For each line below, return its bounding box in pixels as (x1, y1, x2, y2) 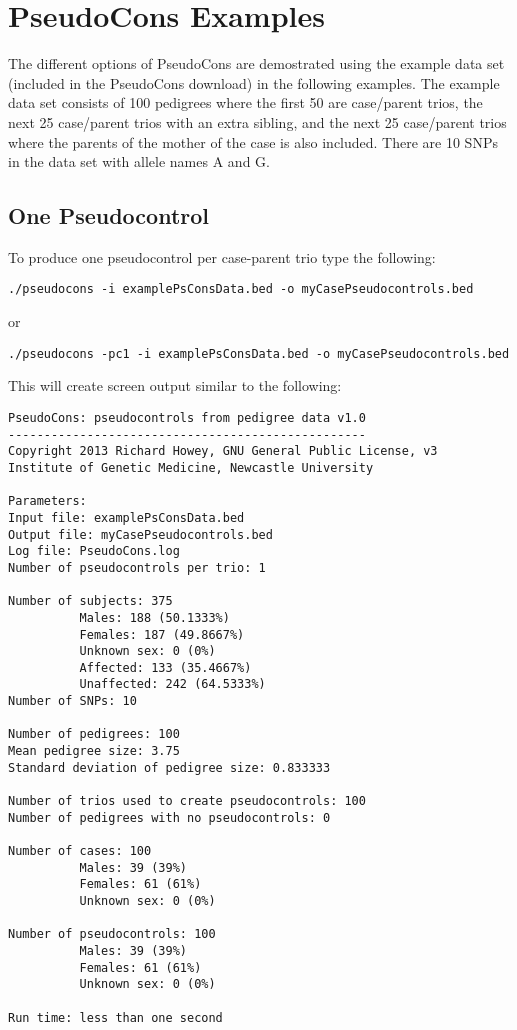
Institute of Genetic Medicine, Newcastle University (8, 460, 374, 475)
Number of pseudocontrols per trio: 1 (8, 560, 266, 575)
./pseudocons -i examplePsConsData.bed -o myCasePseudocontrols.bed (8, 282, 474, 297)
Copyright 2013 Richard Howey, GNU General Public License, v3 (8, 444, 438, 459)
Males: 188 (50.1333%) (79, 610, 230, 625)
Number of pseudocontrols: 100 (8, 927, 216, 942)
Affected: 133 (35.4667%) (79, 660, 252, 675)
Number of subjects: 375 (8, 594, 173, 609)
